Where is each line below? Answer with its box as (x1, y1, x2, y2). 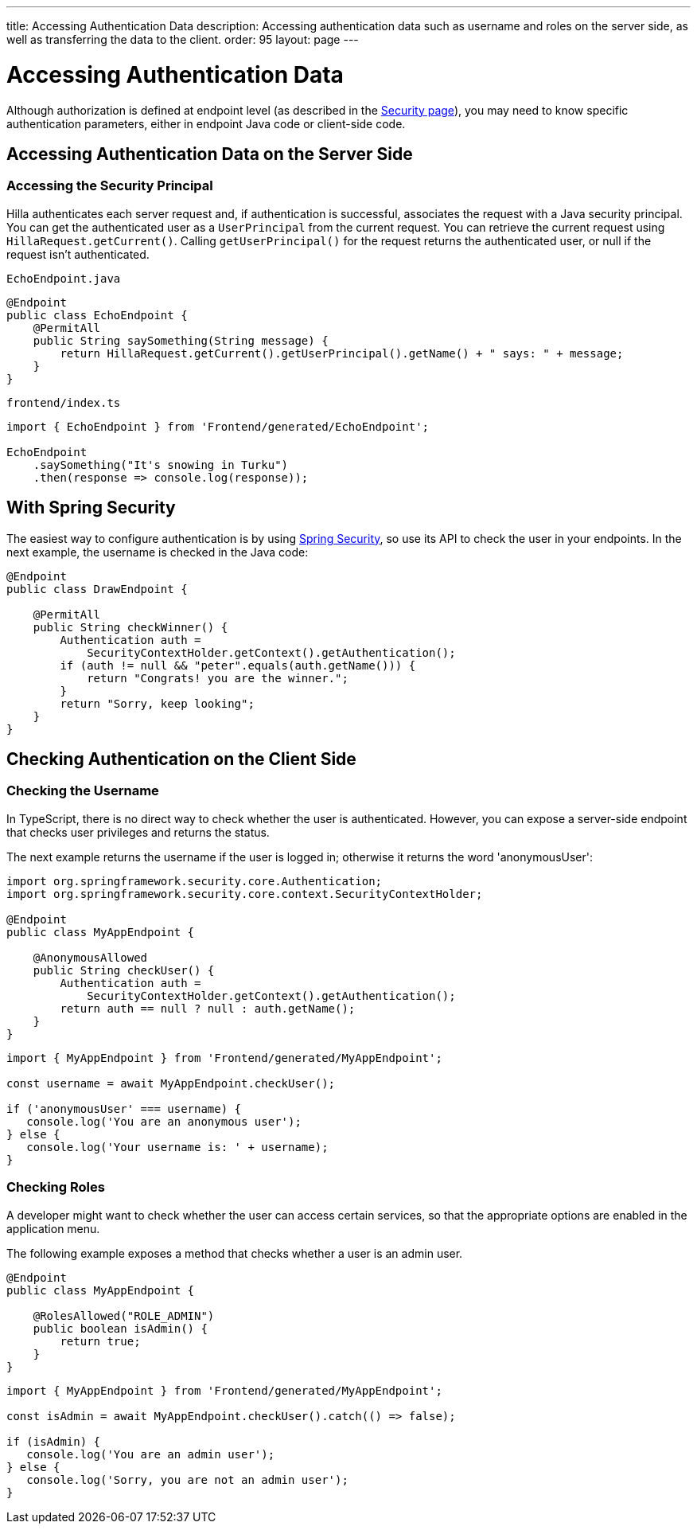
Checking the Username (6, 783, 159, 799)
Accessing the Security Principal (6, 178, 213, 194)
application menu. (6, 1221, 100, 1235)
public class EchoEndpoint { (6, 308, 188, 322)
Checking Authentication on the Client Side (6, 748, 356, 769)
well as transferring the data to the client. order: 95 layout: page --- (6, 33, 359, 46)
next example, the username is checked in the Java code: (6, 544, 309, 559)
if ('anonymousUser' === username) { (6, 1102, 242, 1115)
